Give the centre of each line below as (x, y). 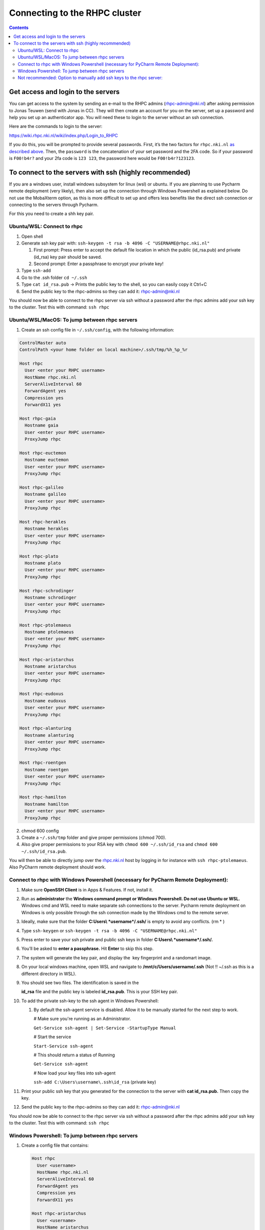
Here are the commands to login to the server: (56, 126)
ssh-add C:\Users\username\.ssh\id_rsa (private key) (95, 1082)
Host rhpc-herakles (43, 522)
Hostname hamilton (47, 804)
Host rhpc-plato (39, 556)
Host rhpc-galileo (41, 487)
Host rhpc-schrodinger (47, 591)
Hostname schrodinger (51, 598)
